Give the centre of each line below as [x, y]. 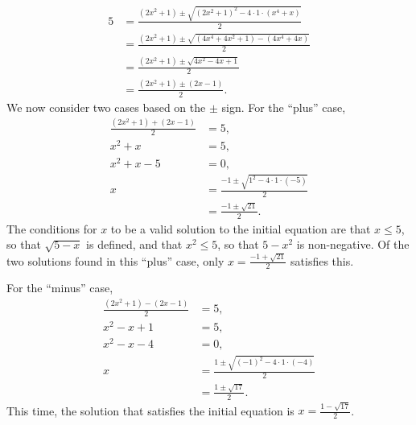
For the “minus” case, [60, 288]
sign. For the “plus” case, [284, 107]
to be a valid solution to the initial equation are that [241, 228]
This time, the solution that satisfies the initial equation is [150, 410]
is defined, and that [134, 244]
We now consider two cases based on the [106, 107]
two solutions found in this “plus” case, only [115, 260]
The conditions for [52, 228]
